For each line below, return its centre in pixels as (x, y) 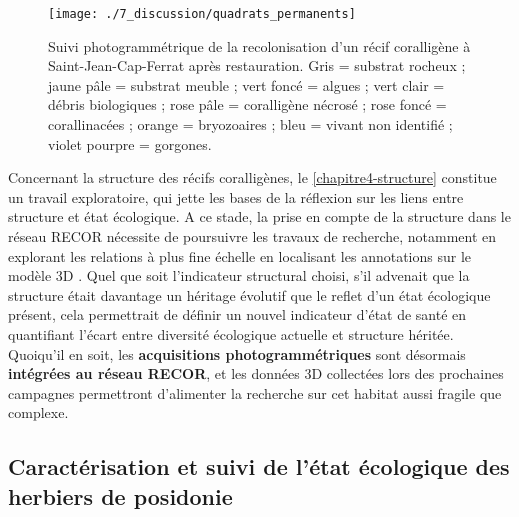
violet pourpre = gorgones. (130, 143)
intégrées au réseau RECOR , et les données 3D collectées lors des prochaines (256, 373)
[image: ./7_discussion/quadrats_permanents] (202, 14)
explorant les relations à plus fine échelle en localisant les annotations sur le (240, 255)
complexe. (38, 412)
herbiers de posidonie (120, 495)
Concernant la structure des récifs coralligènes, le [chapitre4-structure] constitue (252, 177)
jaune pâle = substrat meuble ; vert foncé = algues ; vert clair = (246, 84)
